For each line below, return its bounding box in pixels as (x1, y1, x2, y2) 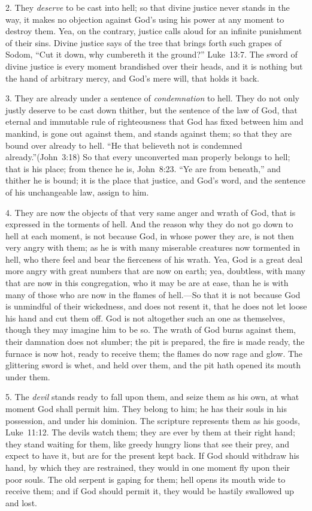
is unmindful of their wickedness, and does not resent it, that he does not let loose (5, 300, 307, 312)
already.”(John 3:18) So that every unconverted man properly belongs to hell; (5, 151, 290, 163)
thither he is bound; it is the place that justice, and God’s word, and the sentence (5, 174, 306, 187)
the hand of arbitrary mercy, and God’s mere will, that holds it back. (5, 71, 259, 84)
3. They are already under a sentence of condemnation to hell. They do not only (5, 92, 299, 104)
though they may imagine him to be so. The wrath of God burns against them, (5, 323, 296, 336)
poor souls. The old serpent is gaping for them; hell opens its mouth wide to (5, 473, 286, 485)
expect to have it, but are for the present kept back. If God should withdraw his (5, 449, 299, 462)
